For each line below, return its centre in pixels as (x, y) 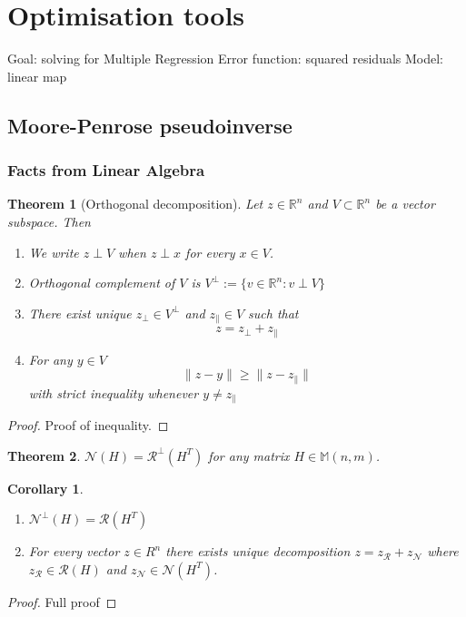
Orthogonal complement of (102, 283)
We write (54, 252)
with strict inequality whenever (114, 392)
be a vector (405, 204)
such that (273, 313)
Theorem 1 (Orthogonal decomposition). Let (135, 204)
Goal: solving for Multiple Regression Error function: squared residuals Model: (226, 59)
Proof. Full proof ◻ (62, 601)
